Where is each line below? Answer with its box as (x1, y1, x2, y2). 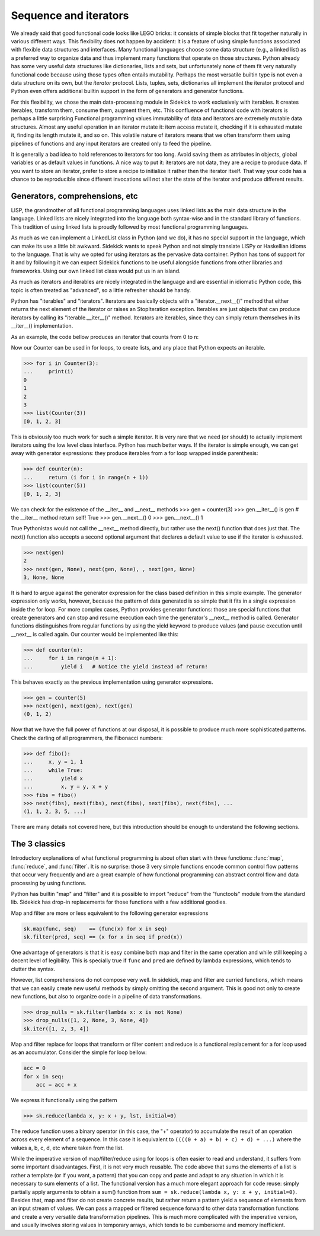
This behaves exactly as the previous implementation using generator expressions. (11, 678, 213, 686)
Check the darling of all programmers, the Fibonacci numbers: (11, 734, 163, 741)
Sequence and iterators (11, 9, 129, 22)
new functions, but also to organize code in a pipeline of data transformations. (11, 993, 202, 1000)
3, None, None (23, 574, 65, 581)
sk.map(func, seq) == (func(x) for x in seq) (23, 925, 168, 932)
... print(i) (23, 368, 74, 375)
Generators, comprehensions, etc (11, 191, 139, 201)
